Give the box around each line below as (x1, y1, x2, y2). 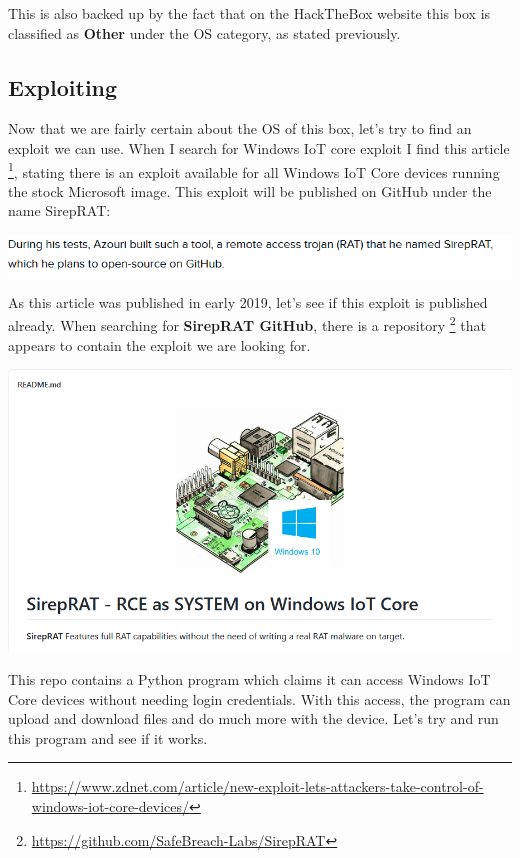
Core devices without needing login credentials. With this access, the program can (8, 688, 511, 709)
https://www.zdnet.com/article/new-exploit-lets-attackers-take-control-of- (31, 776, 484, 797)
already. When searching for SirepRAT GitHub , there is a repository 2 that (8, 312, 486, 336)
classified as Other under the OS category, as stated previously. (8, 22, 401, 43)
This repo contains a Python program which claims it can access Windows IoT (8, 669, 491, 689)
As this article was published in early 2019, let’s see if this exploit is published (8, 291, 488, 312)
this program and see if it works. (8, 727, 208, 748)
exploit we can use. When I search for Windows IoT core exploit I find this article (8, 137, 510, 158)
